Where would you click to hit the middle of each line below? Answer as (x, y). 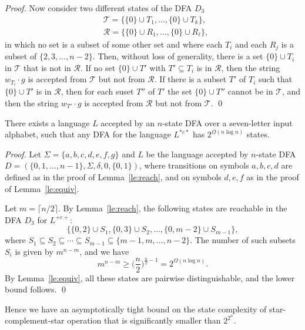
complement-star (35, 320)
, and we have (104, 251)
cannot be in (250, 91)
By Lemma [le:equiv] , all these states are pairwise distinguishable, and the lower (150, 277)
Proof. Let (23, 154)
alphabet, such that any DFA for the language (88, 134)
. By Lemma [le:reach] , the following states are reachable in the (172, 208)
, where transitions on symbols (194, 165)
